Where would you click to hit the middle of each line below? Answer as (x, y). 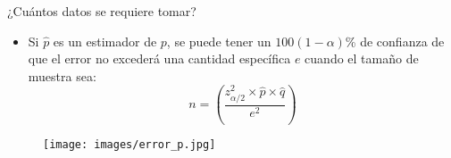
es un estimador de (105, 41)
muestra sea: (62, 75)
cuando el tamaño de (362, 58)
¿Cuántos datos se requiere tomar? (102, 11)
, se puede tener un (219, 41)
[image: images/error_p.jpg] (129, 144)
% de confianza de (395, 41)
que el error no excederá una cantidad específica (159, 58)
